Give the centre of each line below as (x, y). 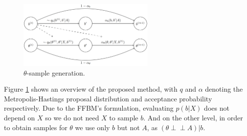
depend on (20, 117)
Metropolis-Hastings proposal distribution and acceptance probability (108, 98)
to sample (124, 117)
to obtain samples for (36, 127)
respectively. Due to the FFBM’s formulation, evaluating (89, 108)
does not (217, 108)
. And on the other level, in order (193, 117)
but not (128, 127)
